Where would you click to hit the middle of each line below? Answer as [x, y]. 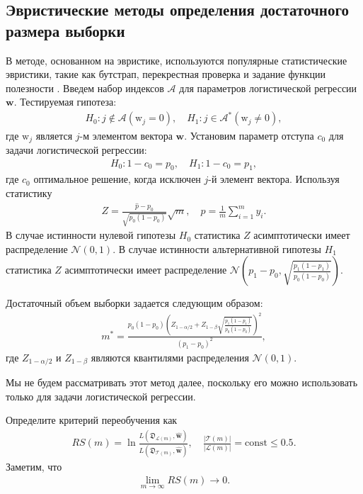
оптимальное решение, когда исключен [117, 179]
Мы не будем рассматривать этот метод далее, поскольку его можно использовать [182, 382]
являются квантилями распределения [170, 357]
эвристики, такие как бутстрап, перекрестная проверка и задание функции [166, 74]
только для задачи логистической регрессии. [101, 396]
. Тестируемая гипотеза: [65, 102]
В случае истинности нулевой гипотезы [91, 235]
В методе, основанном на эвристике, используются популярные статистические [177, 60]
